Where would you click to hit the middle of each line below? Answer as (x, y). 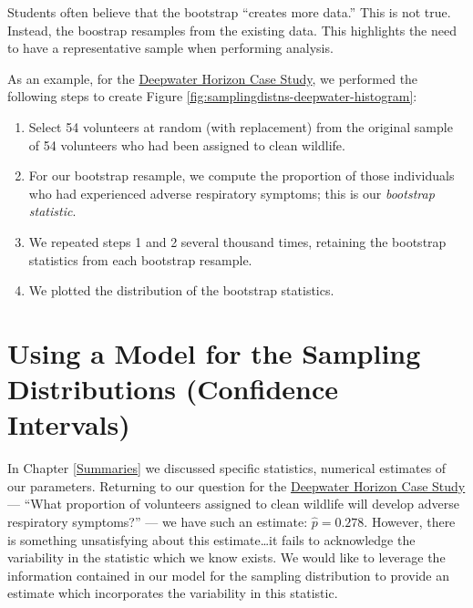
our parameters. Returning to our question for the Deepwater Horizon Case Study (236, 485)
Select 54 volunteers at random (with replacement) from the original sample (241, 126)
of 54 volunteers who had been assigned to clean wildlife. (187, 144)
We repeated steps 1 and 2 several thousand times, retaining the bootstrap (237, 241)
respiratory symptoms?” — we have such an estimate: (158, 521)
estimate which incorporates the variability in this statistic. (173, 593)
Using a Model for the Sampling (214, 352)
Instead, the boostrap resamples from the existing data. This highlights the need (232, 30)
